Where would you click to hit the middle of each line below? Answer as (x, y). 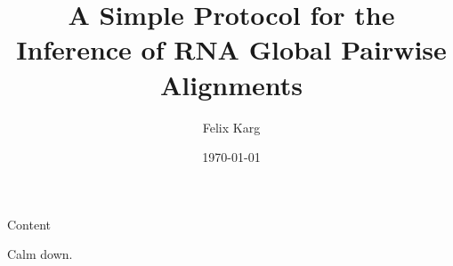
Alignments (231, 84)
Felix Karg (231, 127)
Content (29, 224)
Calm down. (40, 254)
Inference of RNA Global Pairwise (231, 49)
